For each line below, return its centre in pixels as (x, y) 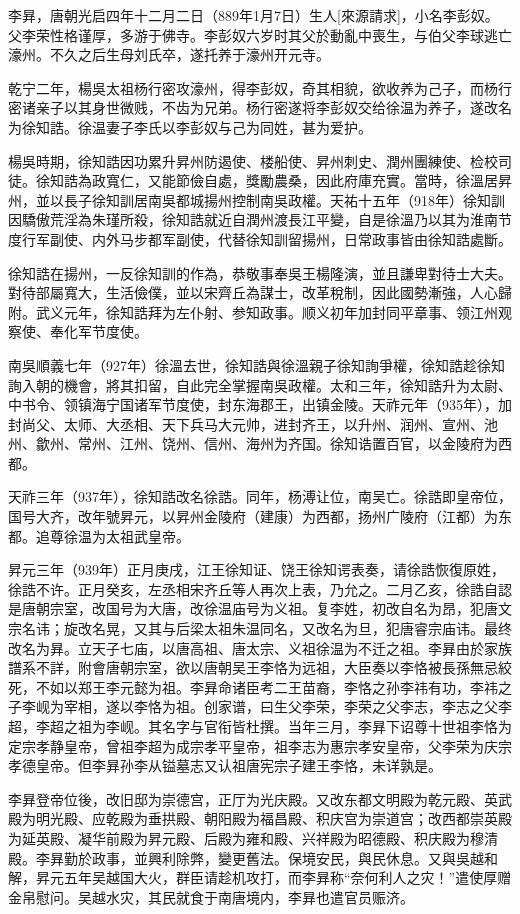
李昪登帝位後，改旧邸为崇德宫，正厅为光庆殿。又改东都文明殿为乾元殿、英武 (260, 798)
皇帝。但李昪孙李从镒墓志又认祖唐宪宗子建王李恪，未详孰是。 (238, 765)
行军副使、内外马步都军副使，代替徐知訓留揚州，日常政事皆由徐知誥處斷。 (266, 238)
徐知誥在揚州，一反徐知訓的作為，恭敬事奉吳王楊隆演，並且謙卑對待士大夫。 (260, 272)
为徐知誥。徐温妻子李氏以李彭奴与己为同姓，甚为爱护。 (190, 126)
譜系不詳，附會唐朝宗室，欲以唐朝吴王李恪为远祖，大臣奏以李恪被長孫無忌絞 (260, 667)
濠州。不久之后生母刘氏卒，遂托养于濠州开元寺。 (169, 54)
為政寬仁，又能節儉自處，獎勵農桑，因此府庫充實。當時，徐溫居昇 (294, 180)
